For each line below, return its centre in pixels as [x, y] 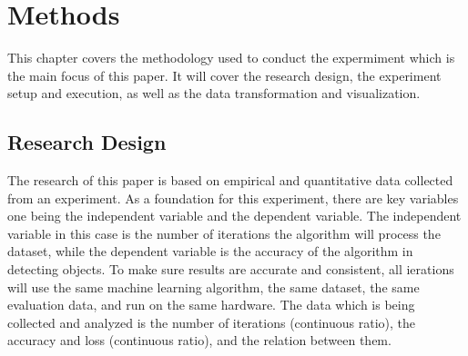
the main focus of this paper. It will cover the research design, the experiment [224, 75]
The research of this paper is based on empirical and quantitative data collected [230, 180]
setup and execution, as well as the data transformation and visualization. [214, 93]
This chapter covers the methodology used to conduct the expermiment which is [231, 58]
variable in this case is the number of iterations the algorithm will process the [224, 233]
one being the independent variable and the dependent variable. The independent [234, 216]
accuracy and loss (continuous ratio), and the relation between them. [199, 340]
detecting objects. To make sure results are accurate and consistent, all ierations [231, 269]
